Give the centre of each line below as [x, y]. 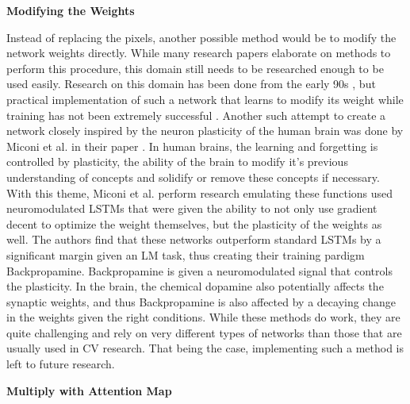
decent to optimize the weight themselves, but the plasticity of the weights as [194, 223]
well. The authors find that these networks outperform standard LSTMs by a [194, 239]
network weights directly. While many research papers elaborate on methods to [199, 53]
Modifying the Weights [71, 10]
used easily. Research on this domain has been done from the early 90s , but [191, 84]
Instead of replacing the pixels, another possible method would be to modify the [201, 37]
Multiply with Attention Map [89, 390]
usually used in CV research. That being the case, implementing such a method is [205, 348]
